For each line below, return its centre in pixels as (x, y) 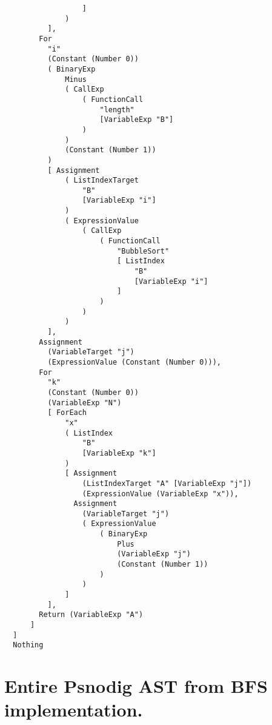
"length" (117, 110)
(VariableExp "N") (85, 403)
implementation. (74, 710)
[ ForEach (67, 413)
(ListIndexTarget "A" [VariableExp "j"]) (167, 483)
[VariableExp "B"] (137, 120)
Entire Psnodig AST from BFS (136, 686)
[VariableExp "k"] (119, 453)
